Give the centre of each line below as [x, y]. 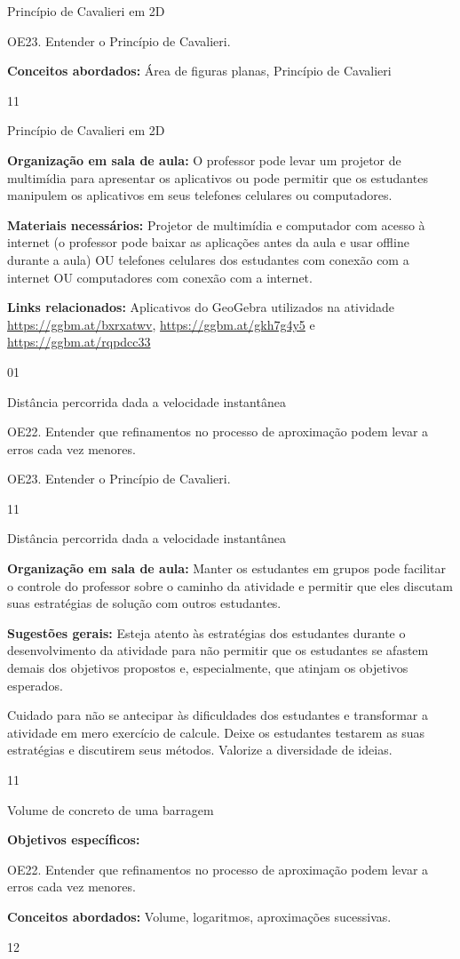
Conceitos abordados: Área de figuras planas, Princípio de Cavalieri [199, 71]
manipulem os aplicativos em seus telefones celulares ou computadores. [200, 195]
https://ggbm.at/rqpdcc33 [79, 342]
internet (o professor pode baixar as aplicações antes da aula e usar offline [208, 242]
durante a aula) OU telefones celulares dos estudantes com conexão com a [208, 259]
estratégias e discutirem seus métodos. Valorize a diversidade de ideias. [200, 750]
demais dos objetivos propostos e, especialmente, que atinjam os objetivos [208, 668]
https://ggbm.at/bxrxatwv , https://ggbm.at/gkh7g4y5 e [161, 324]
